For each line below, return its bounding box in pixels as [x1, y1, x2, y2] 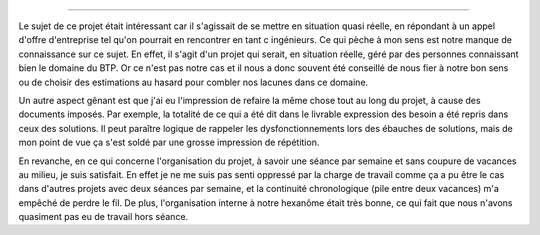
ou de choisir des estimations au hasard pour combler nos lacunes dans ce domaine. [18, 76, 369, 88]
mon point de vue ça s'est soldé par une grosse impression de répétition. [18, 136, 320, 149]
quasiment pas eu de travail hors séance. [18, 211, 189, 223]
